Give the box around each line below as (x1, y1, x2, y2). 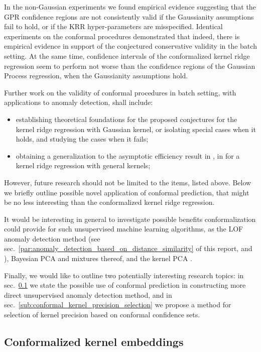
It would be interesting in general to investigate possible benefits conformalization (4, 213, 256, 224)
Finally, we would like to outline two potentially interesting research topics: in (4, 270, 244, 280)
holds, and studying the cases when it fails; (16, 134, 149, 144)
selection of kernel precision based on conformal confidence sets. (4, 309, 200, 320)
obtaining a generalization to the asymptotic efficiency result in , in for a (16, 150, 240, 161)
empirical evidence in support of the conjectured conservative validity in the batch (4, 41, 257, 51)
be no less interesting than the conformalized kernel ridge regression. (4, 197, 215, 207)
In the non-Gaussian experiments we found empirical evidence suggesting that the (4, 2, 256, 12)
